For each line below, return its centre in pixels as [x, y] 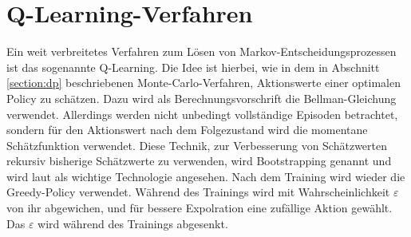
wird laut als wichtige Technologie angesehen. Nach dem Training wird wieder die [206, 176]
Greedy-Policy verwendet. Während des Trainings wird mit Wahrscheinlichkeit [198, 192]
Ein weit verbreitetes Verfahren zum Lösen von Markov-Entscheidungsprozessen [202, 51]
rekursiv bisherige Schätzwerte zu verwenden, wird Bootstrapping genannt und [199, 161]
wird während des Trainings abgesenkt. [133, 223]
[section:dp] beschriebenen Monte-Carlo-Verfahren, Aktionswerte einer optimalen [204, 83]
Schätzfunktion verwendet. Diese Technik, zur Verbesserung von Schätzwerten [197, 145]
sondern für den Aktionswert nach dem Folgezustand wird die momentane [187, 130]
